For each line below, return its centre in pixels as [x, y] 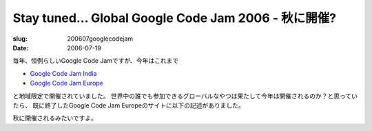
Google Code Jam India [63, 73]
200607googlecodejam [100, 39]
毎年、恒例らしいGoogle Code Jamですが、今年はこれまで [96, 61]
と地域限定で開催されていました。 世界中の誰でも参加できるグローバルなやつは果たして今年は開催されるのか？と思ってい [185, 96]
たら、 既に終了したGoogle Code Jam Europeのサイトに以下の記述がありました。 [128, 105]
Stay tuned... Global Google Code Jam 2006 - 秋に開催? [175, 18]
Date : [21, 48]
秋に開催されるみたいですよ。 [55, 118]
